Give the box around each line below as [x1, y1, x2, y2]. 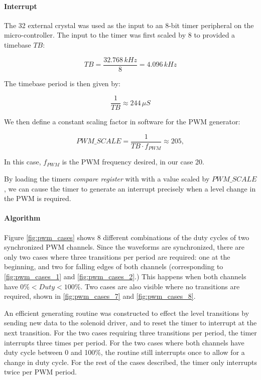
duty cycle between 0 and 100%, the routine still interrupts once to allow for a [4, 347, 245, 357]
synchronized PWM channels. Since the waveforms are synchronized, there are [4, 242, 245, 252]
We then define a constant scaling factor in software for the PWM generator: [4, 116, 240, 127]
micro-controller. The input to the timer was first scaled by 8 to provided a [4, 30, 235, 40]
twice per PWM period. [4, 366, 77, 377]
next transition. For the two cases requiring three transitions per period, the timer [4, 327, 257, 337]
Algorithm [4, 213, 41, 223]
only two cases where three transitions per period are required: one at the [4, 251, 230, 262]
